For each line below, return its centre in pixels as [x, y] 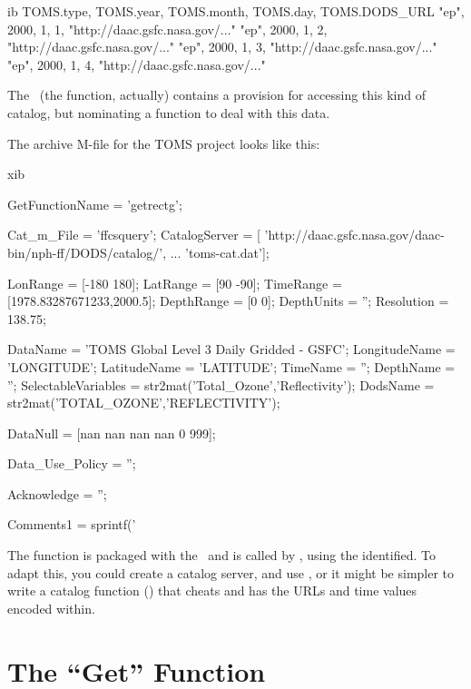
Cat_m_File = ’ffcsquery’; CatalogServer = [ [134, 235]
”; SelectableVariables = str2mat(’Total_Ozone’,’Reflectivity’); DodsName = [221, 384]
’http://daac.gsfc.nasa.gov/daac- [354, 235]
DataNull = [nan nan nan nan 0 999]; [112, 433]
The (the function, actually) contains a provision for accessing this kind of [216, 95]
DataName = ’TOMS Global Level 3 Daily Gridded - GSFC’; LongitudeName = [231, 349]
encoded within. [51, 608]
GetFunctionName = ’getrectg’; [95, 204]
